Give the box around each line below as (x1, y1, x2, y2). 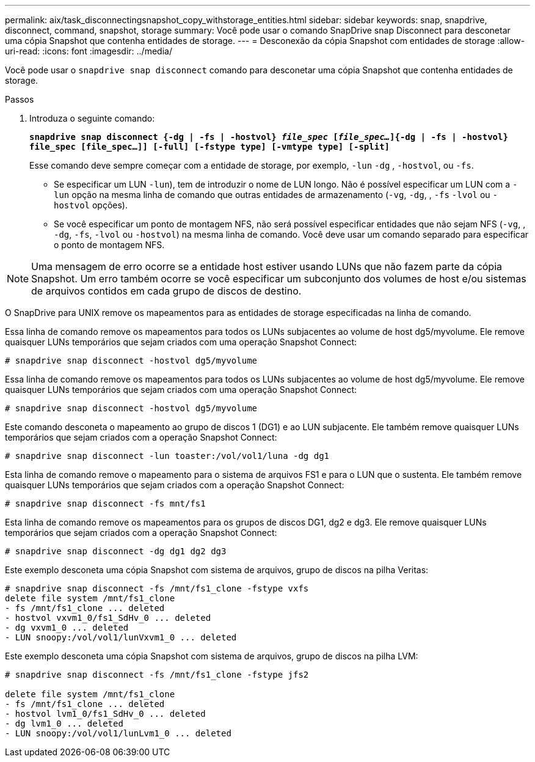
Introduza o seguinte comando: (29, 113, 155, 123)
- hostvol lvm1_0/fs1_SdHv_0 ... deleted (5, 709, 206, 719)
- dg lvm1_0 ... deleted (5, 719, 123, 728)
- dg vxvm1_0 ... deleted (5, 623, 129, 632)
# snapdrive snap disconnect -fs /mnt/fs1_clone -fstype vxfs (5, 584, 309, 593)
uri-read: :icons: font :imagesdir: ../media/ (5, 46, 172, 56)
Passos (5, 94, 34, 104)
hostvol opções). (54, 200, 128, 210)
